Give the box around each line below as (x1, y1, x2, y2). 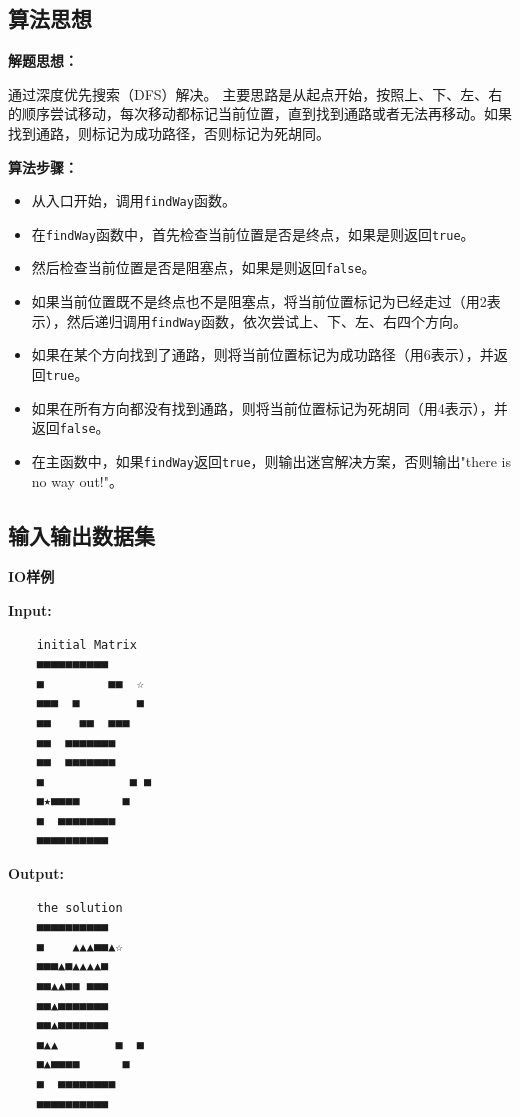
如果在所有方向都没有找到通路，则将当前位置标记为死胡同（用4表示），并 (31, 397, 508, 418)
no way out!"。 (31, 470, 123, 491)
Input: (8, 599, 52, 620)
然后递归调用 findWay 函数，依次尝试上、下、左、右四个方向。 (66, 310, 467, 331)
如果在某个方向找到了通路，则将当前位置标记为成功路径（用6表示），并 (31, 344, 494, 365)
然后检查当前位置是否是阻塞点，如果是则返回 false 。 (31, 257, 376, 278)
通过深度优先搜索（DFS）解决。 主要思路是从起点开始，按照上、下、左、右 (8, 83, 503, 104)
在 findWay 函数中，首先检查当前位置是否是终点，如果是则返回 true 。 (31, 223, 475, 244)
